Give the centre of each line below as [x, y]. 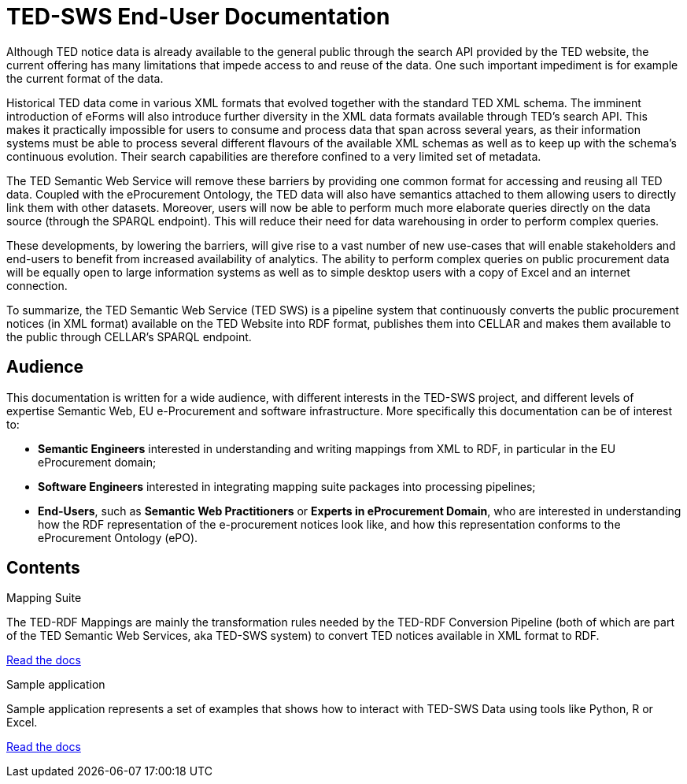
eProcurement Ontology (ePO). [118, 537]
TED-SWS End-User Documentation [198, 17]
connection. [37, 285]
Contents [43, 568]
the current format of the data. [85, 78]
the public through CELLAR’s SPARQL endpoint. [129, 336]
